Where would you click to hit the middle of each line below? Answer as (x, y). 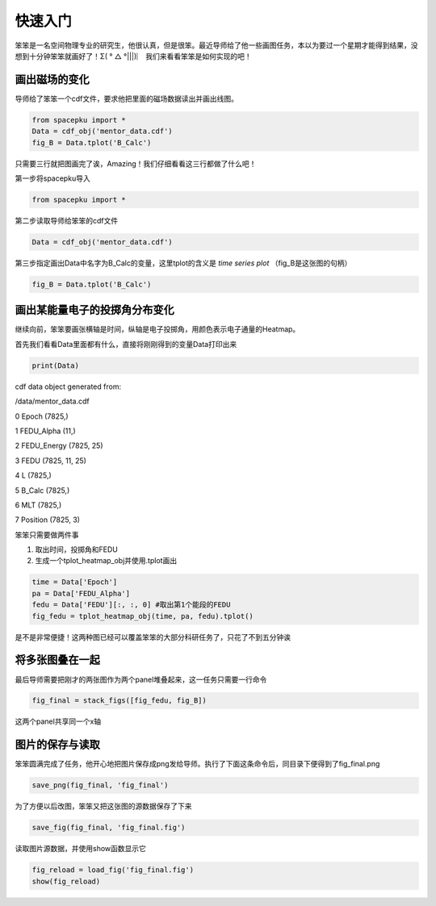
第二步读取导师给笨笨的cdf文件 (67, 220)
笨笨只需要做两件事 (47, 534)
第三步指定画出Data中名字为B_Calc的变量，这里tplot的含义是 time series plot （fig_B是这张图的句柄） (183, 263)
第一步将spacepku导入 (52, 178)
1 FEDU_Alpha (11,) (45, 431)
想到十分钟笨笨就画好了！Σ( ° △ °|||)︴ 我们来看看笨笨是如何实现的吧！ (133, 56)
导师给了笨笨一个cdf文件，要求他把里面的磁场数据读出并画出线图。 (126, 98)
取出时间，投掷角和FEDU (77, 549)
